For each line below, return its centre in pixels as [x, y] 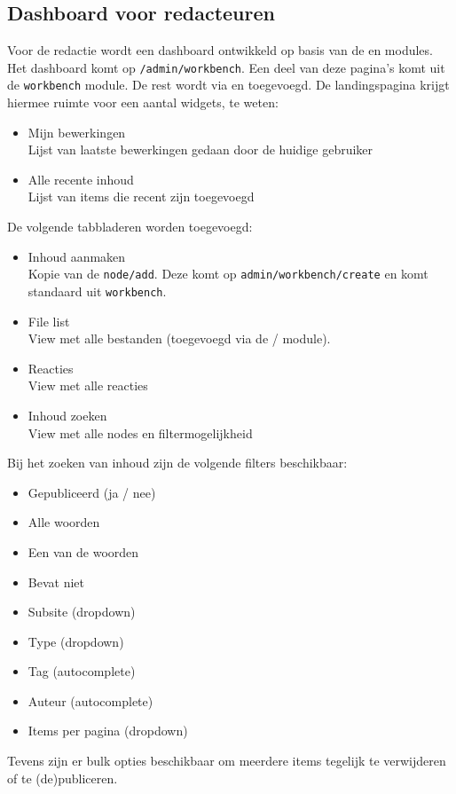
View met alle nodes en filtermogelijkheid [140, 432]
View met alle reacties [88, 385]
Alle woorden [64, 522]
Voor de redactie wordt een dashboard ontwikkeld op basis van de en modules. [220, 50]
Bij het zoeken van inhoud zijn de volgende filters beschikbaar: [177, 463]
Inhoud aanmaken [77, 256]
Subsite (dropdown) [82, 612]
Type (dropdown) [76, 641]
